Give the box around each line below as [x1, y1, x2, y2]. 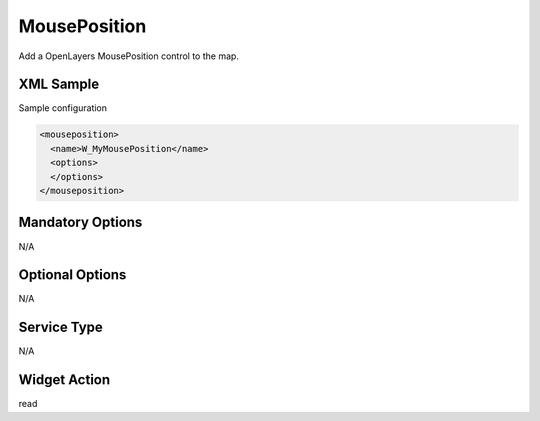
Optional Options [18, 266, 127, 284]
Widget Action [18, 371, 111, 389]
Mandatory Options [18, 214, 143, 231]
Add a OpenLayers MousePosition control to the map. [18, 50, 240, 62]
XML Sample [18, 76, 100, 93]
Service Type [18, 319, 104, 336]
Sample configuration [18, 102, 108, 114]
